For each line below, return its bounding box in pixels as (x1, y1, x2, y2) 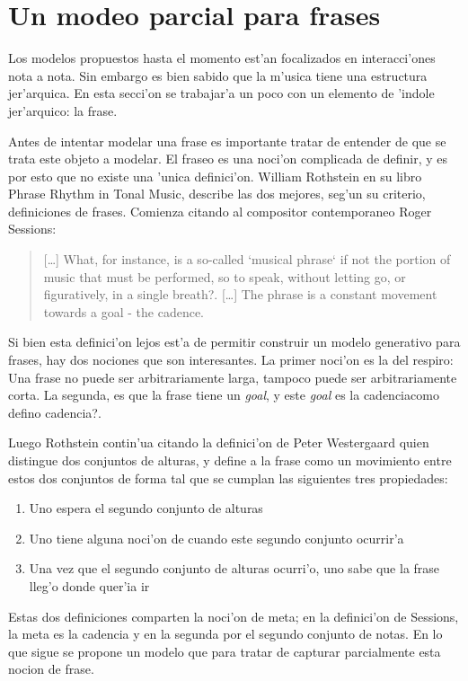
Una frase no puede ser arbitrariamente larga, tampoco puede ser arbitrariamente (8, 367, 457, 386)
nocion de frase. (8, 659, 94, 678)
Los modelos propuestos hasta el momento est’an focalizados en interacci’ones (8, 49, 436, 67)
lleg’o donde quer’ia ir (29, 576, 150, 595)
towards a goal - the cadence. (43, 302, 204, 321)
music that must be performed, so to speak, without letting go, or (43, 267, 406, 286)
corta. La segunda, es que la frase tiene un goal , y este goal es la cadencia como (8, 385, 439, 404)
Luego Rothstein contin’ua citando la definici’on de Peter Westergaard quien (8, 433, 429, 452)
